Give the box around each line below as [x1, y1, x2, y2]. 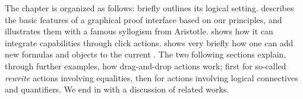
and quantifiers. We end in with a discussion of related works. [5, 83, 229, 95]
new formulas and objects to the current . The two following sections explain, [5, 48, 286, 60]
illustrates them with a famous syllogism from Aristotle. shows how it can [5, 25, 273, 37]
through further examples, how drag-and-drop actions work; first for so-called [5, 59, 286, 72]
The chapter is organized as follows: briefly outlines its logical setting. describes [5, 2, 294, 14]
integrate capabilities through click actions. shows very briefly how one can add [5, 36, 293, 49]
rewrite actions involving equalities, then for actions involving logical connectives [5, 71, 298, 84]
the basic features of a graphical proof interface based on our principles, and [5, 13, 282, 25]
